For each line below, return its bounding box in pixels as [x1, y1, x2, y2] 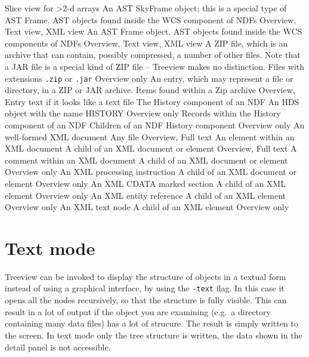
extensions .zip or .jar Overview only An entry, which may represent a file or [5, 72, 293, 84]
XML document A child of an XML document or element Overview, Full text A [5, 142, 297, 155]
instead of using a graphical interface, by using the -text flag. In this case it [5, 282, 285, 294]
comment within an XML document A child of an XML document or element [5, 153, 288, 166]
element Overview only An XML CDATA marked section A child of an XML [5, 177, 286, 189]
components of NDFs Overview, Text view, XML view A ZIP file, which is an [5, 36, 288, 49]
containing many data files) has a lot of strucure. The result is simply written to [5, 317, 298, 330]
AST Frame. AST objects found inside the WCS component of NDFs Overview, [5, 13, 296, 26]
